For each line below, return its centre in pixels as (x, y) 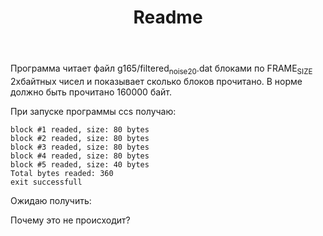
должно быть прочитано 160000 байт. (91, 92)
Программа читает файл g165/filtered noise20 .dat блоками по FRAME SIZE (161, 69)
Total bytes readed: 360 (62, 173)
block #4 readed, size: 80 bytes (80, 156)
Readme (168, 17)
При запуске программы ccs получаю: (93, 111)
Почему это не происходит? (70, 220)
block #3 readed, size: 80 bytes (80, 147)
